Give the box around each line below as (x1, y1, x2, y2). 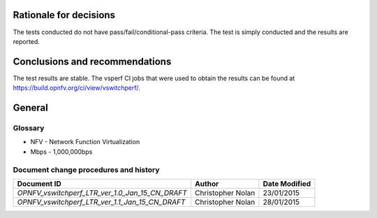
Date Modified (263, 178, 311, 188)
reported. (13, 37, 40, 45)
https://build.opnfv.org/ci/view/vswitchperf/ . (13, 84, 141, 92)
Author (194, 178, 219, 188)
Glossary (13, 123, 45, 132)
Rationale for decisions (13, 9, 115, 21)
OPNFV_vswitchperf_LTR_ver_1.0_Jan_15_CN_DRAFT (17, 188, 188, 198)
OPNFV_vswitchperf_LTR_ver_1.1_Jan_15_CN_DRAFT (17, 197, 186, 207)
